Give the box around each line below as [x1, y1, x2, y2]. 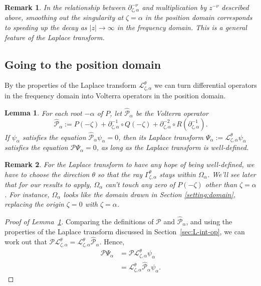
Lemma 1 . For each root [5, 107, 82, 118]
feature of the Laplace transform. [5, 32, 105, 42]
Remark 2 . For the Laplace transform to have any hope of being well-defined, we [5, 159, 254, 169]
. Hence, [99, 236, 125, 247]
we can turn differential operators [154, 80, 257, 90]
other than [205, 179, 237, 189]
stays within [159, 169, 196, 179]
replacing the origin [5, 199, 64, 209]
